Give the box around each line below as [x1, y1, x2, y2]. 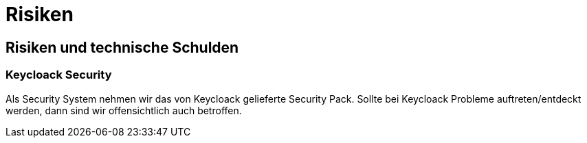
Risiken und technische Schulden [5, 38, 239, 56]
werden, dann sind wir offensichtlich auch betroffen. [5, 104, 242, 116]
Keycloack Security [5, 68, 112, 82]
